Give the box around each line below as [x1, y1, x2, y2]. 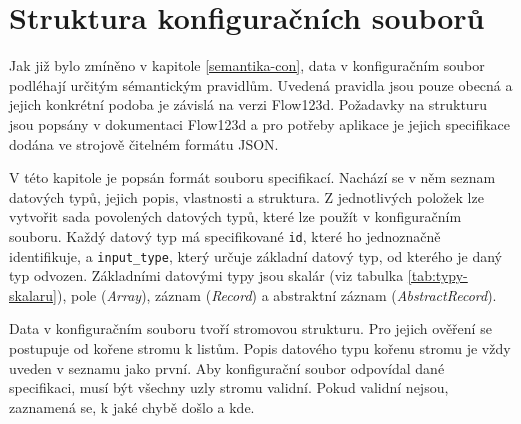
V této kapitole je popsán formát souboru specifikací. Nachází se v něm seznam [9, 167, 496, 188]
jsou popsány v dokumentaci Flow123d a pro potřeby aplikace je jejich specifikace [9, 113, 511, 134]
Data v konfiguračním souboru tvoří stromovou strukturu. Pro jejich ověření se [9, 318, 492, 339]
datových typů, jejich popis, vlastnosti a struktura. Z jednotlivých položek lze [9, 186, 484, 207]
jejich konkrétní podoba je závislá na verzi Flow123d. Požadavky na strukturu [9, 94, 487, 115]
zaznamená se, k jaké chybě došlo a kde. [9, 396, 255, 417]
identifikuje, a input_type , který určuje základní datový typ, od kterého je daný [9, 245, 502, 266]
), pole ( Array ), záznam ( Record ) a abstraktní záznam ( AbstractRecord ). [56, 284, 497, 305]
